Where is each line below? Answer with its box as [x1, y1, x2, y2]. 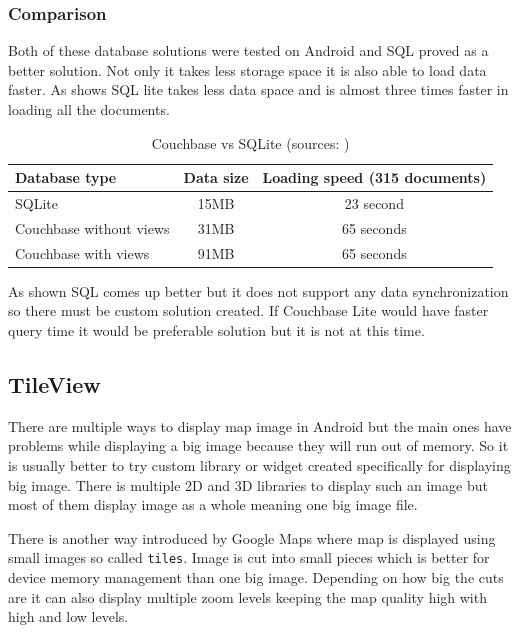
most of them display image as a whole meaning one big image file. [8, 494, 418, 515]
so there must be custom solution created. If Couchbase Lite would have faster [8, 300, 489, 321]
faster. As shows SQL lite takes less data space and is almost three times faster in [8, 79, 509, 100]
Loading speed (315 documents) [262, 167, 487, 188]
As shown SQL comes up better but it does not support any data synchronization [8, 280, 509, 301]
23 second [344, 193, 404, 214]
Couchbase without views [15, 217, 170, 238]
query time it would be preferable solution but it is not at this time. [8, 320, 425, 340]
